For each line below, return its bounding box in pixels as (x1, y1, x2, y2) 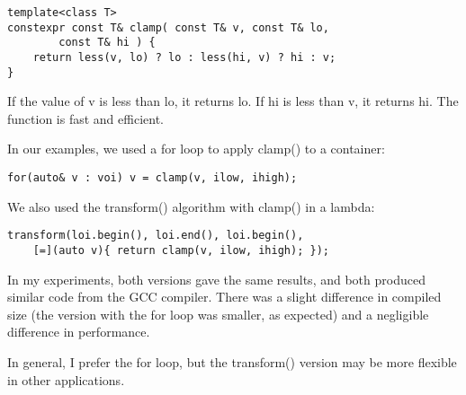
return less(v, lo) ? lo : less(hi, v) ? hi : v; (32, 50, 336, 64)
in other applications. (7, 370, 125, 389)
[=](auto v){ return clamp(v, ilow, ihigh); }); (32, 243, 329, 257)
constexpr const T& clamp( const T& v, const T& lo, (7, 21, 329, 34)
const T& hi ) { (58, 36, 156, 49)
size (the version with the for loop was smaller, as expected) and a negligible (7, 304, 429, 323)
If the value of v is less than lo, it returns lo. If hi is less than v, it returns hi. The (7, 92, 459, 110)
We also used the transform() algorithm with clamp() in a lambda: (7, 197, 375, 215)
